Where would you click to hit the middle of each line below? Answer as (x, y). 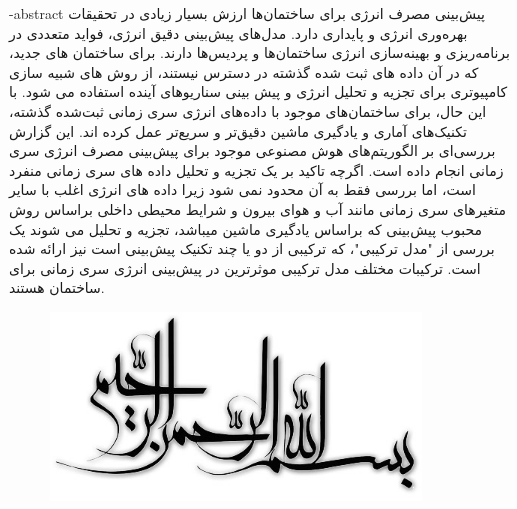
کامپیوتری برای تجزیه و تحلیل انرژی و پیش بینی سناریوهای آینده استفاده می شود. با (258, 91)
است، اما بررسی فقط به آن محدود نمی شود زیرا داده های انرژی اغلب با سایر (242, 189)
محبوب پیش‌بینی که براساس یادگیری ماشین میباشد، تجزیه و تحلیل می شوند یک (246, 228)
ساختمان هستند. (57, 287)
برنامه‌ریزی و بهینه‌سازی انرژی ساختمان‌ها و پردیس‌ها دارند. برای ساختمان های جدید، (259, 52)
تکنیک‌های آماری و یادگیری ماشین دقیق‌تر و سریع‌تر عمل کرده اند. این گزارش (238, 130)
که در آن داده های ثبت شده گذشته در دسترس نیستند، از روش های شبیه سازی (244, 71)
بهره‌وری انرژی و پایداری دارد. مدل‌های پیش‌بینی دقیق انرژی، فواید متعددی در (238, 32)
